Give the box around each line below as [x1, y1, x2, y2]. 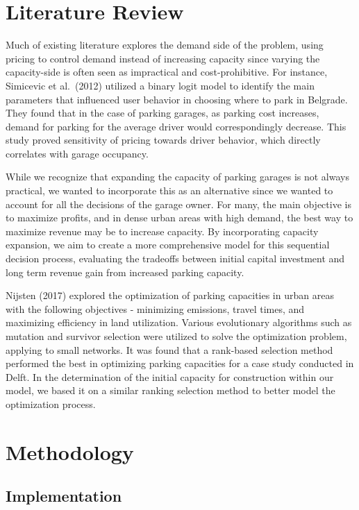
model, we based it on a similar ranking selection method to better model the [6, 383, 335, 398]
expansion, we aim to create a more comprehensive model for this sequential [6, 237, 330, 252]
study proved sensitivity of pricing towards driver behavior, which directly [6, 133, 321, 147]
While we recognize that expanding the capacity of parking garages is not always [6, 169, 349, 184]
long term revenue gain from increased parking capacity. [6, 264, 244, 279]
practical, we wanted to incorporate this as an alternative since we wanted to [6, 183, 333, 198]
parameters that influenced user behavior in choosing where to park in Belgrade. [6, 92, 348, 106]
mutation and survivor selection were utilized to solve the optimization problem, [6, 329, 347, 343]
